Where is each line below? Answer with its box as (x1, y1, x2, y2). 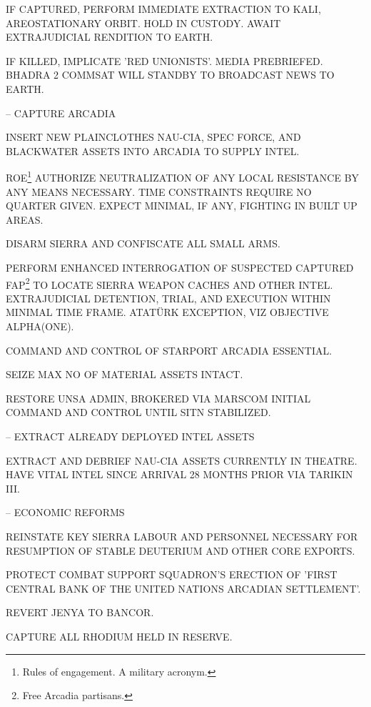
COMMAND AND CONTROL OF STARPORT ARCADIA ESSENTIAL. (6, 342, 332, 357)
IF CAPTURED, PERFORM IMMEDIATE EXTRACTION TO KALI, (6, 1, 321, 16)
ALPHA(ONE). (6, 319, 74, 333)
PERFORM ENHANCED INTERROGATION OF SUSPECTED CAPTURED (6, 259, 354, 275)
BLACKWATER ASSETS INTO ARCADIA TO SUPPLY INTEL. (6, 143, 300, 158)
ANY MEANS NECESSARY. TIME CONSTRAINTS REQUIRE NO (6, 184, 312, 199)
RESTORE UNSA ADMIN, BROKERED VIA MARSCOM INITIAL (6, 390, 311, 405)
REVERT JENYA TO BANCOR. (6, 605, 154, 620)
